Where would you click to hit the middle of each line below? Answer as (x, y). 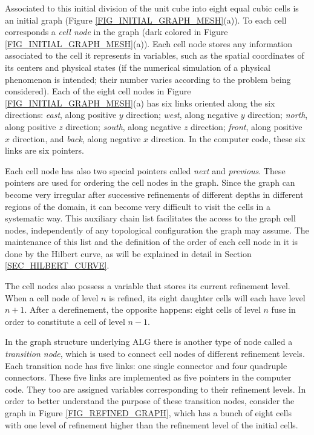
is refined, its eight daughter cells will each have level (207, 297)
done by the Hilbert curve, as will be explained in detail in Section (128, 253)
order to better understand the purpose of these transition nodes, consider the (150, 401)
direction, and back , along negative (77, 138)
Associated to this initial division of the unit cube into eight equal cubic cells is (152, 8)
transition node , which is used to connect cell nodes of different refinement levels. (155, 354)
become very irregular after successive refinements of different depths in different (154, 194)
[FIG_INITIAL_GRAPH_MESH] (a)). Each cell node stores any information (149, 43)
